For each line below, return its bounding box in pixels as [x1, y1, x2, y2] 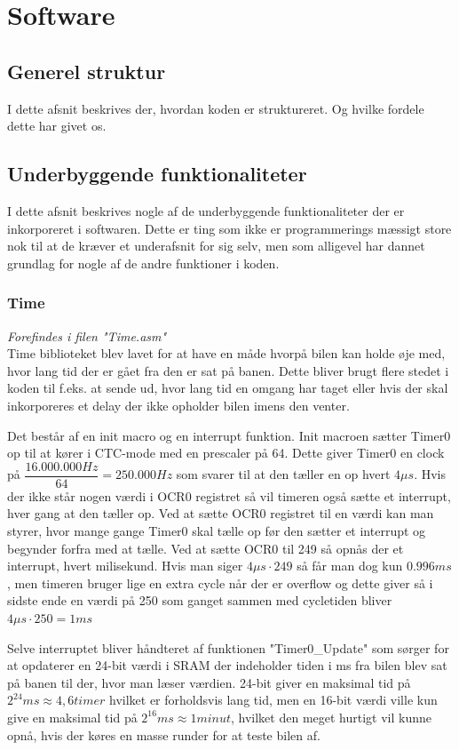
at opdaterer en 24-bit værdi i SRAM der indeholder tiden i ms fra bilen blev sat [7, 656, 447, 674]
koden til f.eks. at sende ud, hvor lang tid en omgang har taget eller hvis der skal [7, 379, 448, 397]
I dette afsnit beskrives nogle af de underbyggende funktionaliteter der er [7, 201, 405, 219]
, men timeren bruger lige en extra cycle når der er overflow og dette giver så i [7, 573, 433, 592]
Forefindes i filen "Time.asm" [7, 326, 167, 345]
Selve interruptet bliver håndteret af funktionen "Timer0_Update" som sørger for [7, 638, 449, 657]
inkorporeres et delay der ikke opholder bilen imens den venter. [7, 395, 350, 414]
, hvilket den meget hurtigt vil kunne [231, 707, 432, 726]
